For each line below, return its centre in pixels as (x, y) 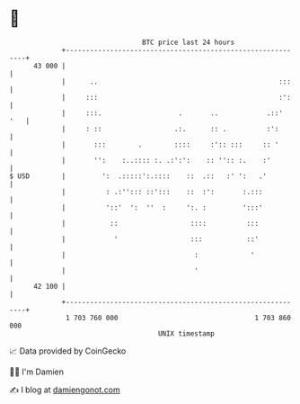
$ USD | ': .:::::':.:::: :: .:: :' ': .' (138, 176)
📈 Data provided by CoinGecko (68, 351)
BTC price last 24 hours (189, 42)
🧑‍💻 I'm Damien (37, 372)
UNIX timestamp (186, 333)
